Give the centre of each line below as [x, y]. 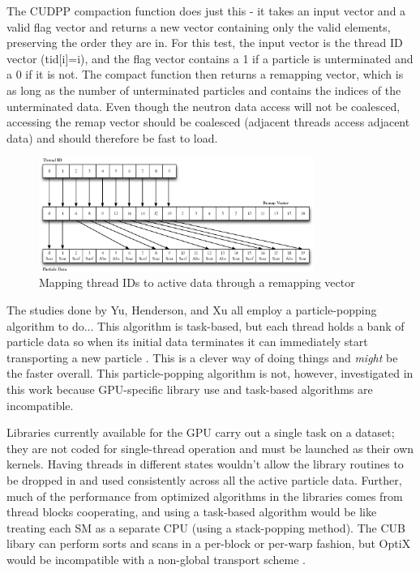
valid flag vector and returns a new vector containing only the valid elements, [199, 26]
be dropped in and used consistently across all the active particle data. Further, [204, 479]
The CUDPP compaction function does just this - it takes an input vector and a [206, 11]
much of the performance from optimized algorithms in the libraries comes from [205, 496]
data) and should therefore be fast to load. [112, 137]
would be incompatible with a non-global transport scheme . [156, 559]
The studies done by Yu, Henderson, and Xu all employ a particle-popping [192, 309]
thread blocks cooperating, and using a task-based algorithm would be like [192, 512]
